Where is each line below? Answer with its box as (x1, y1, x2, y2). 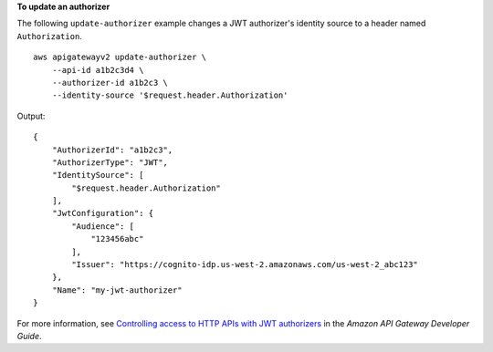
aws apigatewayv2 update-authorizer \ (33, 52, 207, 63)
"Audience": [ (71, 221, 135, 232)
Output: (16, 110, 46, 121)
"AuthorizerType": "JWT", (51, 157, 169, 168)
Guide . (16, 330, 42, 341)
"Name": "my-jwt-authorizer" (51, 285, 183, 295)
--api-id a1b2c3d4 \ (51, 65, 144, 75)
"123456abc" (90, 233, 144, 244)
